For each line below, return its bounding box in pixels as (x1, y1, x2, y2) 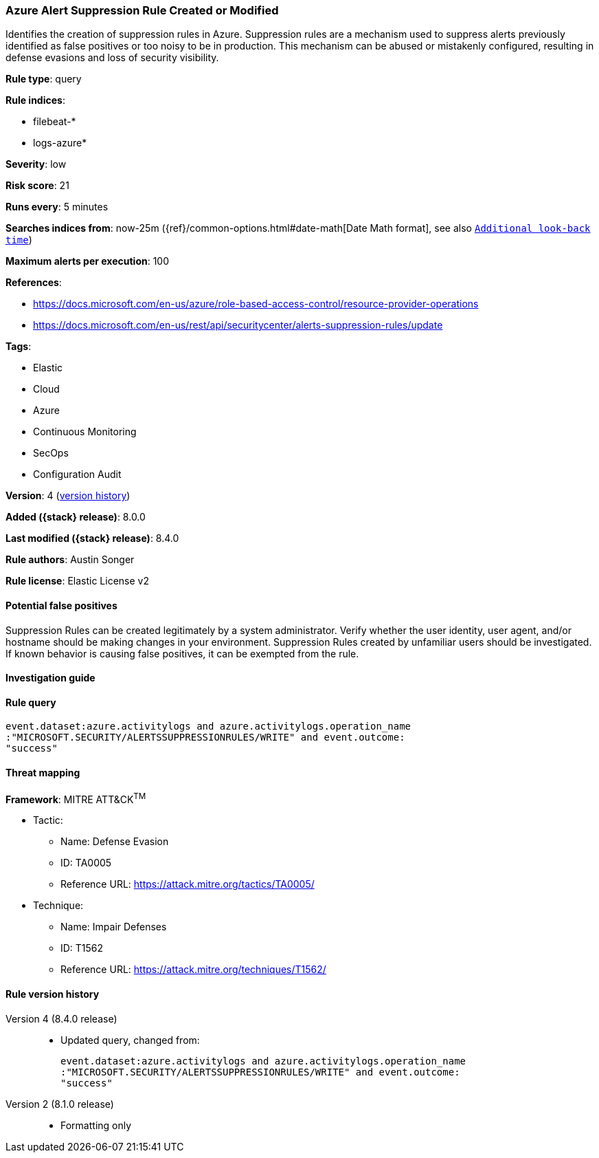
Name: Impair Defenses (60, 921, 167, 933)
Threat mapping (5, 767, 80, 779)
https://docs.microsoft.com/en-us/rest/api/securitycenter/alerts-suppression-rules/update (33, 319, 443, 331)
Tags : (5, 340, 32, 353)
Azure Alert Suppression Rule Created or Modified (5, 3, 279, 17)
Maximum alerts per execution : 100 (5, 255, 170, 267)
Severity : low (5, 158, 67, 171)
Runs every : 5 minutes (5, 201, 109, 213)
